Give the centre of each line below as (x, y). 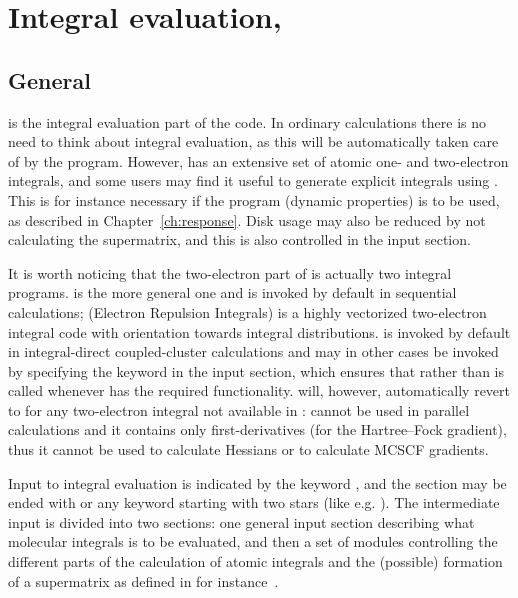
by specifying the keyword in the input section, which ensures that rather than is (256, 370)
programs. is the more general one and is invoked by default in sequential (232, 292)
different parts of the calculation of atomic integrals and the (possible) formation (255, 561)
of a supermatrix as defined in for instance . (143, 580)
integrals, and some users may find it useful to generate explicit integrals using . (253, 180)
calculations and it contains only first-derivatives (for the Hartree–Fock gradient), (257, 429)
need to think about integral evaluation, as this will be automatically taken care (253, 141)
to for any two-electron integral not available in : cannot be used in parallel (239, 409)
